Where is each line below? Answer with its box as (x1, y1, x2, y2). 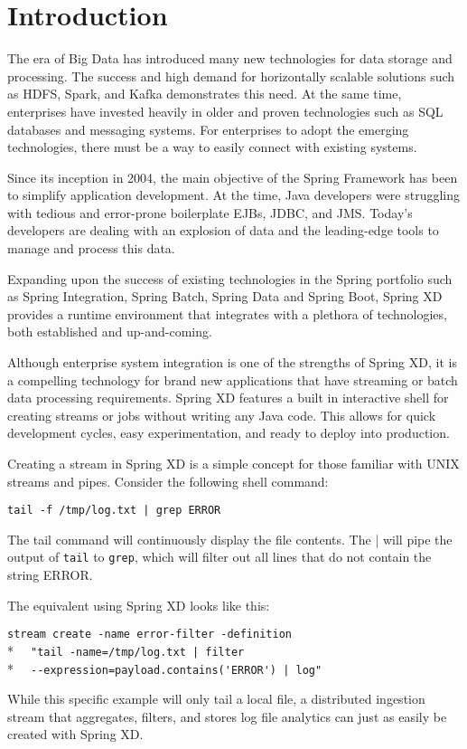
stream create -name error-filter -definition (7, 628, 292, 641)
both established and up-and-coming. (7, 322, 212, 341)
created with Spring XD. (7, 725, 144, 744)
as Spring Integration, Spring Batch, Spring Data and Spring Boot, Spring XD (7, 287, 443, 306)
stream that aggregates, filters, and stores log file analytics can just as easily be (7, 706, 447, 725)
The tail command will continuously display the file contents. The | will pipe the (7, 529, 453, 548)
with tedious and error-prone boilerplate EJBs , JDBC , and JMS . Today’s (7, 203, 413, 222)
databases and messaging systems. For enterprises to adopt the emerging (7, 119, 409, 138)
